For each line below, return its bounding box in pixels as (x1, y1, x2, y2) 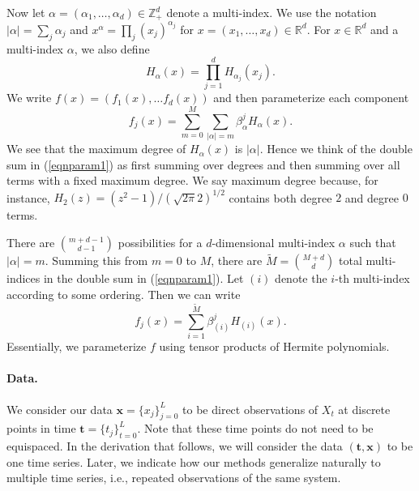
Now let (6, 4, 45, 20)
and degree (344, 189, 399, 206)
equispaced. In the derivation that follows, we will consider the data (6, 438, 343, 455)
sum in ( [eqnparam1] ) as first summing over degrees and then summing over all (6, 156, 400, 173)
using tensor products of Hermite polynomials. (159, 338, 390, 355)
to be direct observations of (182, 400, 319, 417)
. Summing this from (45, 252, 148, 269)
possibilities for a (118, 234, 203, 251)
